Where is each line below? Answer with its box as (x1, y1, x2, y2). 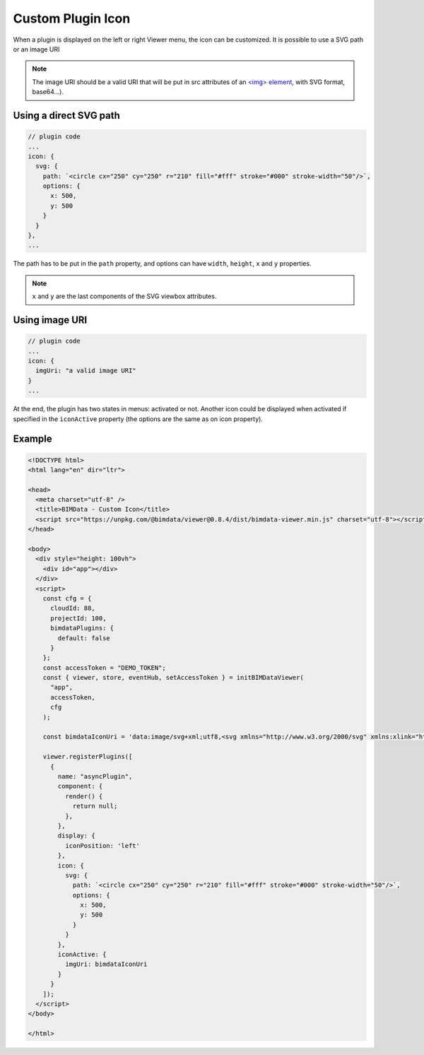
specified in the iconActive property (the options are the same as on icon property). (13, 414, 263, 423)
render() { (64, 792, 103, 800)
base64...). (32, 88, 64, 96)
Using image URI (13, 314, 88, 326)
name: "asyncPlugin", (57, 772, 133, 780)
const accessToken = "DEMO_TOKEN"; (42, 664, 166, 671)
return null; (72, 802, 118, 811)
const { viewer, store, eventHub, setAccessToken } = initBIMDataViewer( (42, 673, 304, 682)
